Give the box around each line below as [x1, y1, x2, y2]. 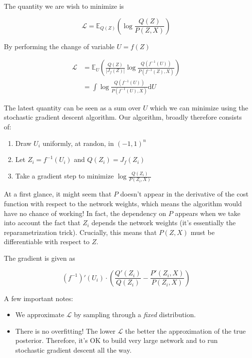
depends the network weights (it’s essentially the [91, 217, 236, 228]
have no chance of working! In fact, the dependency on [4, 208, 167, 218]
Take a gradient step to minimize [15, 171, 114, 181]
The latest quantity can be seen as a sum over [4, 102, 141, 112]
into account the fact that [4, 217, 81, 228]
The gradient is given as [4, 253, 75, 263]
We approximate [15, 309, 65, 320]
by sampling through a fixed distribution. [74, 309, 196, 320]
